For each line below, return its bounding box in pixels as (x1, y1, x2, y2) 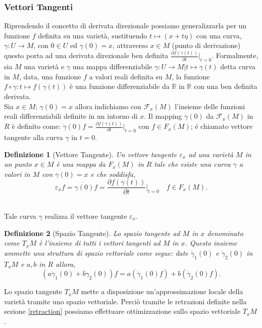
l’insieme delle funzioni (175, 101, 245, 111)
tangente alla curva (4, 131, 63, 142)
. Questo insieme (185, 238, 237, 248)
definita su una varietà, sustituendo (38, 30, 147, 40)
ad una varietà (188, 149, 234, 159)
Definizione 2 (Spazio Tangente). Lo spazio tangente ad (4, 227, 180, 238)
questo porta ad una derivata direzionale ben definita (4, 50, 169, 61)
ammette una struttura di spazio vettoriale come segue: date (4, 247, 188, 258)
